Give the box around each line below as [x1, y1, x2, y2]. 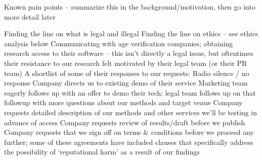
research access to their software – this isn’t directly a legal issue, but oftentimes [4, 48, 253, 58]
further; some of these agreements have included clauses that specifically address [4, 136, 253, 147]
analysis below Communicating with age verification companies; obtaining [4, 38, 233, 48]
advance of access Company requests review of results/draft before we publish [4, 117, 245, 127]
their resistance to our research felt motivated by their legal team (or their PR [4, 57, 247, 68]
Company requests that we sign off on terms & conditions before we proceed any [4, 127, 254, 137]
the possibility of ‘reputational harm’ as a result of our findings [4, 146, 200, 157]
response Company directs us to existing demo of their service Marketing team [4, 77, 248, 88]
